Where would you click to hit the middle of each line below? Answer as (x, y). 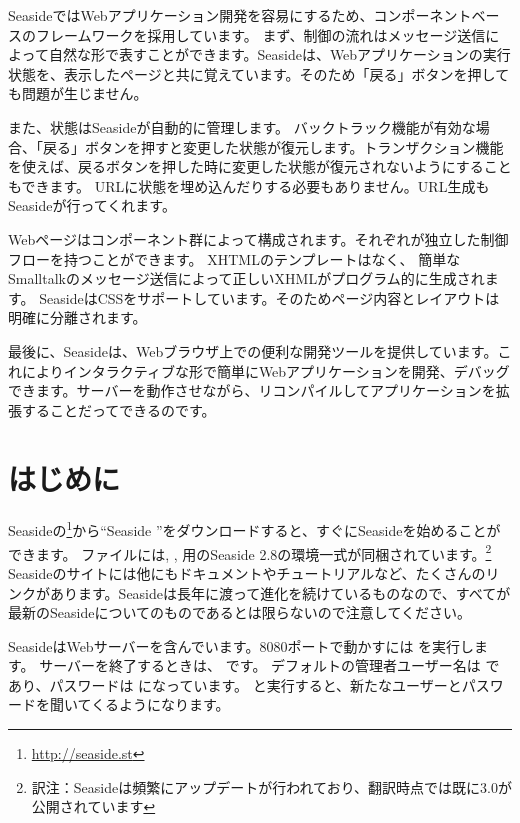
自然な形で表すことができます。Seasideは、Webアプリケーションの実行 (279, 54)
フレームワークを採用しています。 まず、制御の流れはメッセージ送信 (260, 34)
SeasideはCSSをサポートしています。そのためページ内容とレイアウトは (269, 297)
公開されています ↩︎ (93, 806)
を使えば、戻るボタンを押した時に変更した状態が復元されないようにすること (260, 166)
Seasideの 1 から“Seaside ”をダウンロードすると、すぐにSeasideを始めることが (254, 529)
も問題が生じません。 (78, 93)
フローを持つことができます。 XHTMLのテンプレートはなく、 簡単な (234, 258)
